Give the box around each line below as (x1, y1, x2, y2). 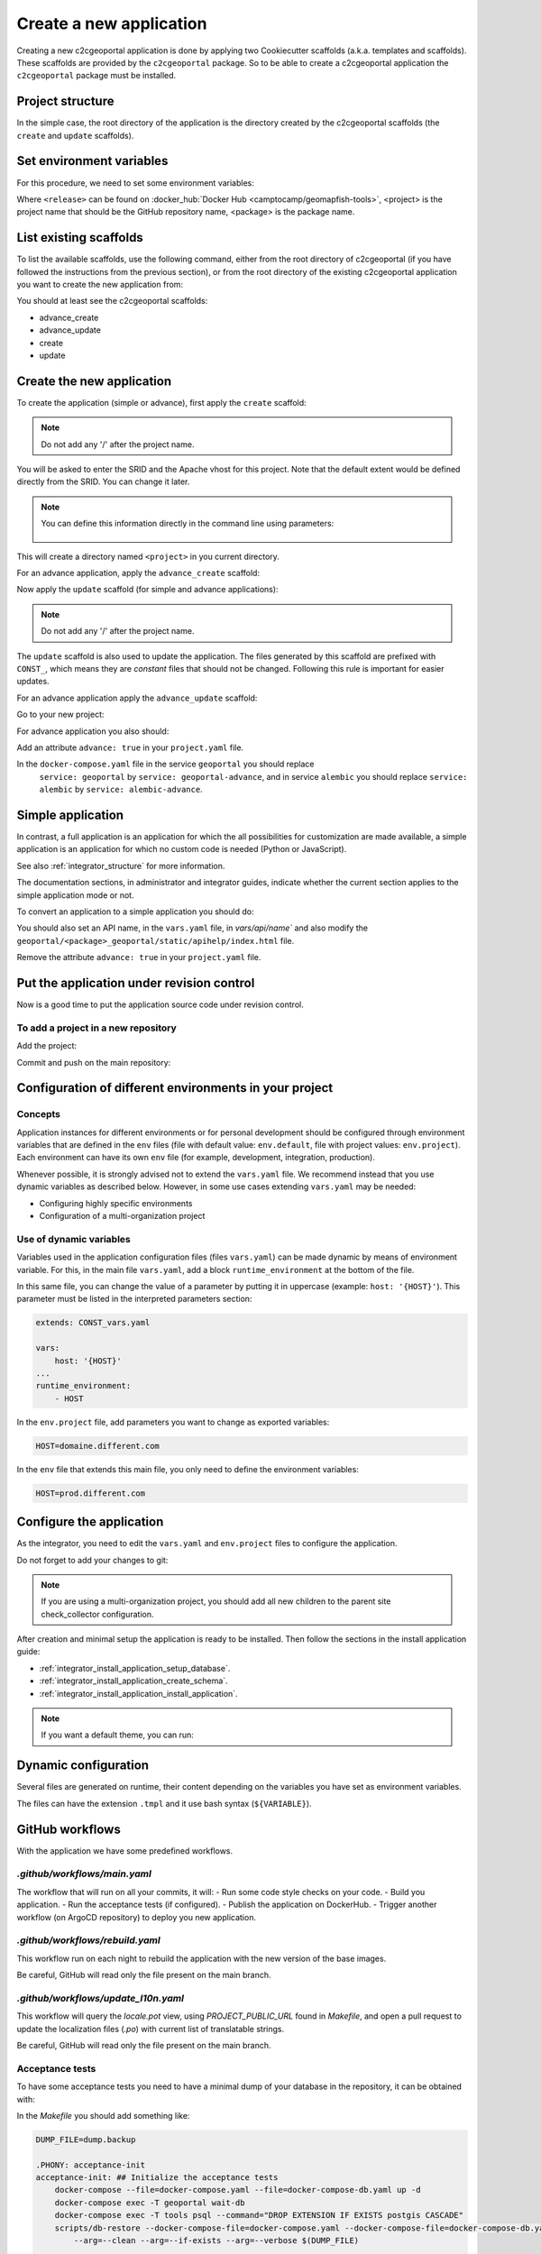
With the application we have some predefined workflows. (16, 1845, 234, 1856)
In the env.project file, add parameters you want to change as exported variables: (16, 1416, 330, 1427)
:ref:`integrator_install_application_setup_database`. (39, 1663, 231, 1673)
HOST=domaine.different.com (35, 1441, 160, 1451)
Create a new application (16, 14, 207, 33)
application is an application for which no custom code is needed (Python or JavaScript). (16, 844, 347, 855)
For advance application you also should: (16, 726, 170, 737)
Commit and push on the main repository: (16, 1057, 171, 1067)
